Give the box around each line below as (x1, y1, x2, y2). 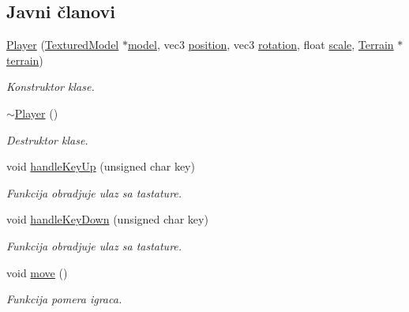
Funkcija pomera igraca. (6, 291, 122, 307)
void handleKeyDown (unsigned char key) (6, 211, 208, 227)
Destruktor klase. (6, 131, 88, 148)
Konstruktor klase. (6, 78, 95, 95)
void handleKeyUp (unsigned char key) (6, 158, 195, 175)
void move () (6, 264, 68, 280)
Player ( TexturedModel (6, 36, 119, 53)
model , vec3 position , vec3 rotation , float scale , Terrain (127, 36, 394, 53)
